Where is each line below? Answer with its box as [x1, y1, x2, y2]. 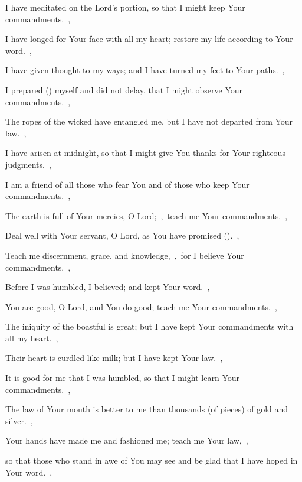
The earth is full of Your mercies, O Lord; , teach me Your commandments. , [5, 209, 288, 222]
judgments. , [5, 158, 51, 170]
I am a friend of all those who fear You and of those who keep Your [5, 178, 250, 190]
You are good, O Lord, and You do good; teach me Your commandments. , [5, 300, 277, 312]
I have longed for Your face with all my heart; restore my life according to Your [5, 32, 293, 45]
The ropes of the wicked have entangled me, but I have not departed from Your [5, 115, 293, 128]
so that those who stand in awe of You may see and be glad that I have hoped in [5, 454, 298, 467]
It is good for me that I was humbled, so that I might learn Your [5, 372, 239, 384]
